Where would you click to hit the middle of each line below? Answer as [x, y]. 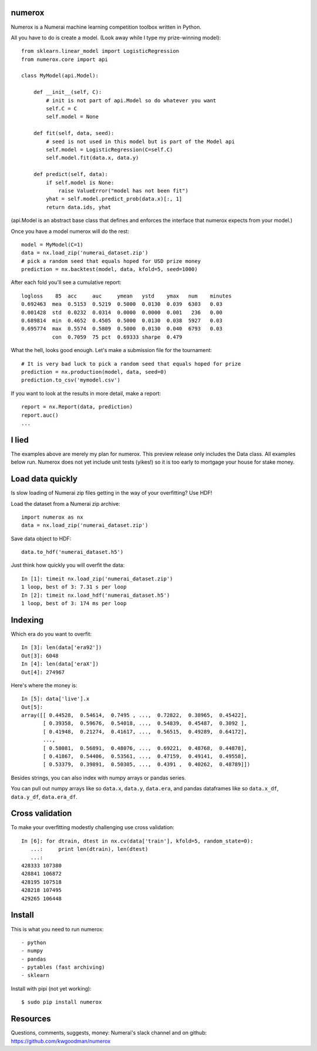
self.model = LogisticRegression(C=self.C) [109, 149]
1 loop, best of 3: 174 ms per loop [74, 604]
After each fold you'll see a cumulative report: [66, 282]
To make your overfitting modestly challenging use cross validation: [92, 827]
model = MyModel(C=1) [52, 244]
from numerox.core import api [65, 59]
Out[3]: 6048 [40, 655]
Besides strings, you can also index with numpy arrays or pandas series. [98, 778]
